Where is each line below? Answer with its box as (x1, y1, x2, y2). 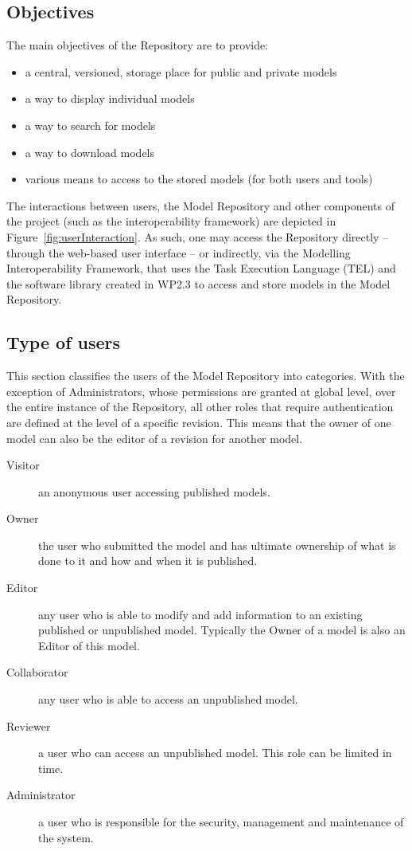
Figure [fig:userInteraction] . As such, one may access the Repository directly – (6, 228, 389, 245)
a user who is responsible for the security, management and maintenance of (38, 814, 404, 829)
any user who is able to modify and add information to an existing (38, 606, 363, 622)
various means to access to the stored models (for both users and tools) (25, 171, 373, 187)
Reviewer (6, 717, 51, 734)
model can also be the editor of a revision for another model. (6, 429, 303, 446)
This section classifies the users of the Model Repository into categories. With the (6, 367, 405, 384)
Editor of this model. (38, 637, 140, 653)
